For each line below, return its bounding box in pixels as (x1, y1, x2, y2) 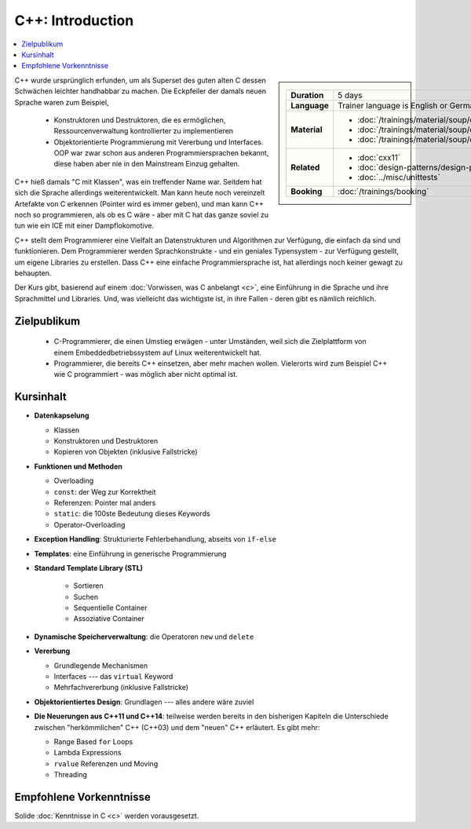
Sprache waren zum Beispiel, (14, 97, 109, 107)
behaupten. (14, 268, 52, 278)
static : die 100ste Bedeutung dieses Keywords (53, 509, 211, 518)
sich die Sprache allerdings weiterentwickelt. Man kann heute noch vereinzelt (14, 188, 265, 198)
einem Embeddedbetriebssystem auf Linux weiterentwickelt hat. (53, 348, 262, 357)
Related (290, 162, 320, 173)
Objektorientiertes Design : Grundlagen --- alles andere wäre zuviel (34, 697, 254, 707)
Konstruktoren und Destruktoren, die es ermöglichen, (53, 115, 226, 125)
